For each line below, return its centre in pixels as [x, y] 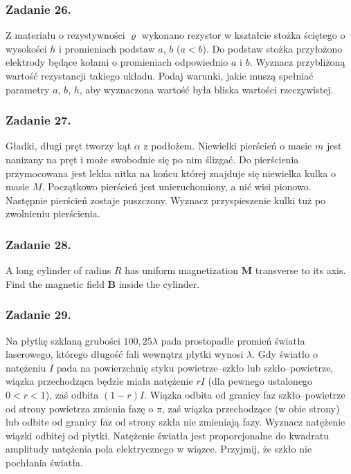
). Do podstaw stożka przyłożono [272, 48]
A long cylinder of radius [58, 270]
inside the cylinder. [159, 283]
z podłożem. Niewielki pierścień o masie [228, 146]
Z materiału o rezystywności [65, 35]
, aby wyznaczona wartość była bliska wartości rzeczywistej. [206, 89]
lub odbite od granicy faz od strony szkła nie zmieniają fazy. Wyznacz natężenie [175, 422]
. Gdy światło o [285, 354]
